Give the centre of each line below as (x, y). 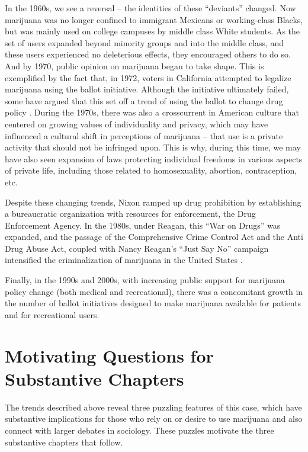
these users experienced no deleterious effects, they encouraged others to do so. (148, 54)
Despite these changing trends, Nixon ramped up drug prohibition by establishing (153, 202)
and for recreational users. (52, 314)
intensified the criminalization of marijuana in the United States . (124, 260)
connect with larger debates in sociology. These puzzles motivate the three (139, 430)
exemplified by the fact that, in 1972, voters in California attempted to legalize (148, 77)
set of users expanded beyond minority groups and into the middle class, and (145, 42)
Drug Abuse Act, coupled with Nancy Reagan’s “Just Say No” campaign (137, 248)
